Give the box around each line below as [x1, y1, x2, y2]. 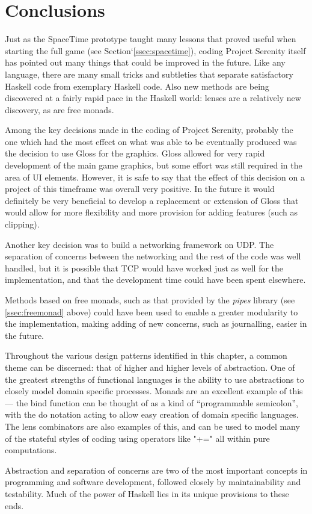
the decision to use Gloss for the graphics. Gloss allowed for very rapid [5, 147, 265, 159]
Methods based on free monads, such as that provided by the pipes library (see [5, 294, 295, 306]
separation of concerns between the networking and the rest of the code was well [5, 250, 301, 262]
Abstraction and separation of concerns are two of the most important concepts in [5, 463, 308, 476]
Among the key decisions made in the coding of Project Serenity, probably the [5, 123, 293, 136]
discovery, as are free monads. [5, 103, 114, 116]
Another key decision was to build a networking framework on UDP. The [5, 238, 274, 250]
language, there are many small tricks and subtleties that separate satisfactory [5, 67, 293, 80]
